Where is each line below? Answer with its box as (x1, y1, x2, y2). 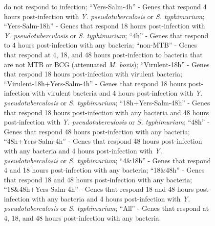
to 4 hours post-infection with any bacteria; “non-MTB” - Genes (4, 40, 197, 50)
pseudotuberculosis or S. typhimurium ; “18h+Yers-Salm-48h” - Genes (4, 97, 210, 107)
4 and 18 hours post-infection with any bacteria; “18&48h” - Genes (4, 165, 205, 175)
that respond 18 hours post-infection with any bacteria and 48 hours (4, 107, 209, 117)
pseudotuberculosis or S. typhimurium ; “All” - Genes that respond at (4, 203, 209, 213)
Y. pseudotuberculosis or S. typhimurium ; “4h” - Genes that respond (4, 30, 209, 40)
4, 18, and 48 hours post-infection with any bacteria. (4, 213, 161, 223)
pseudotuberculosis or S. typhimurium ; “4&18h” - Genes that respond (4, 155, 211, 165)
